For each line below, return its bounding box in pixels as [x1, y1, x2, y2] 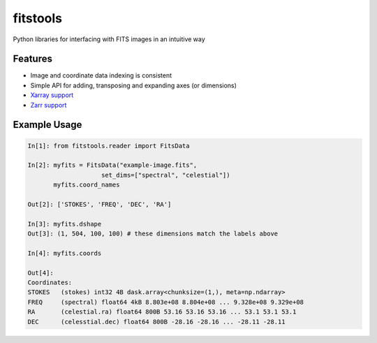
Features [13, 53, 52, 65]
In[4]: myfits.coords [27, 249, 102, 257]
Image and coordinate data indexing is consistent [30, 71, 172, 80]
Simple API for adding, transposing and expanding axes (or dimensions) [30, 81, 237, 89]
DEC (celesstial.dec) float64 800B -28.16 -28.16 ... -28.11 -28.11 [27, 318, 286, 326]
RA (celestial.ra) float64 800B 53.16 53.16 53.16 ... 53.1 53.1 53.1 [27, 308, 297, 316]
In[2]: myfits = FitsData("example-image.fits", [27, 161, 198, 169]
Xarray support [30, 91, 74, 99]
